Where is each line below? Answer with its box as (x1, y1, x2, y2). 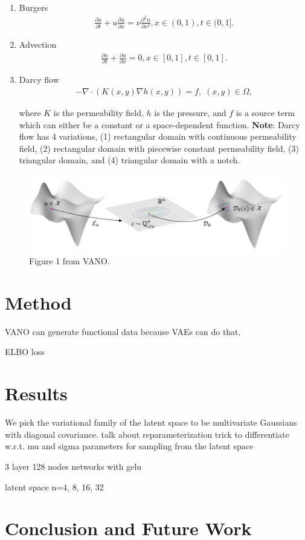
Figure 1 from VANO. (29, 255, 110, 267)
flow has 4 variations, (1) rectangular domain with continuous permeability (19, 130, 297, 143)
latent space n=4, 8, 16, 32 (5, 480, 104, 493)
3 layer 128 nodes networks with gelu (5, 460, 142, 472)
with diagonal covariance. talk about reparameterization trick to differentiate (5, 428, 289, 440)
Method (5, 290, 72, 314)
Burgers (19, 1, 48, 13)
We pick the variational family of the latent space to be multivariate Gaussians (5, 416, 297, 429)
